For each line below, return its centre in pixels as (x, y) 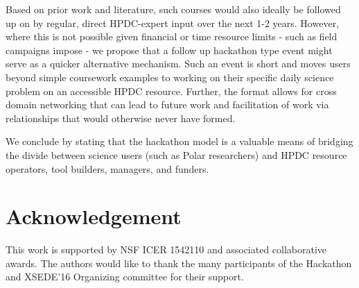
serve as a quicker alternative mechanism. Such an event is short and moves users (178, 63)
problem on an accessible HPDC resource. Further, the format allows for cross (171, 91)
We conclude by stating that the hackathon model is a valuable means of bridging (179, 141)
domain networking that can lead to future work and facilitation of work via (167, 104)
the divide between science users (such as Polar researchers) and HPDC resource (176, 154)
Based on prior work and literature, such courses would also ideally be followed (173, 9)
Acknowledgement (94, 216)
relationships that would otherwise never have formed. (121, 118)
